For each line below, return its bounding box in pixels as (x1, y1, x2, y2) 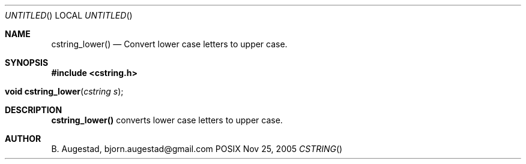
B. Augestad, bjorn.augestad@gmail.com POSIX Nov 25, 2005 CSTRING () (51, 144, 343, 154)
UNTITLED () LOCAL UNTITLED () (5, 10, 133, 20)
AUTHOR (5, 133, 41, 144)
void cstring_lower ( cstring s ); (5, 86, 124, 96)
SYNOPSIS (5, 57, 49, 68)
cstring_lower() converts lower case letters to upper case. (51, 115, 283, 125)
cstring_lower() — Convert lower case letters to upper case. (51, 39, 288, 49)
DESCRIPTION (5, 105, 62, 115)
